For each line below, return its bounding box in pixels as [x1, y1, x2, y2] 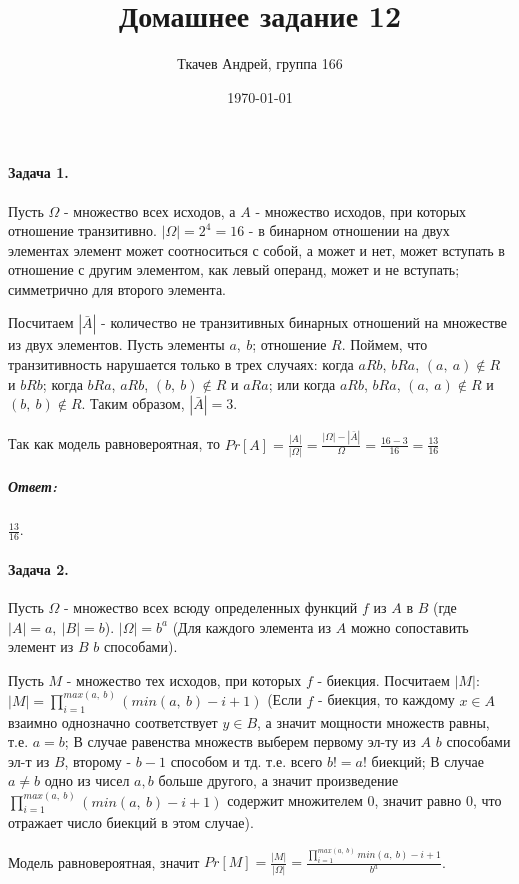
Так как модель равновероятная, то [8, 433, 220, 454]
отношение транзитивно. [8, 220, 157, 241]
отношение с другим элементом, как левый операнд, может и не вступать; [8, 259, 460, 280]
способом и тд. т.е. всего [170, 750, 323, 771]
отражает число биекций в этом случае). [8, 812, 254, 833]
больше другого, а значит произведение [158, 770, 399, 791]
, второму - [64, 750, 132, 771]
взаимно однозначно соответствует [8, 711, 218, 732]
